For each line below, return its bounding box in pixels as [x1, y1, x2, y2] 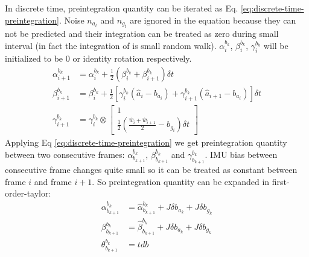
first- [272, 175, 290, 187]
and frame [34, 175, 72, 187]
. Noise [59, 13, 84, 26]
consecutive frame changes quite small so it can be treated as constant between [5, 163, 298, 175]
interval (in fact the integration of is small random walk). [5, 39, 217, 51]
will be [263, 39, 288, 51]
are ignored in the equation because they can [130, 13, 296, 26]
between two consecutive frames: [5, 148, 125, 160]
